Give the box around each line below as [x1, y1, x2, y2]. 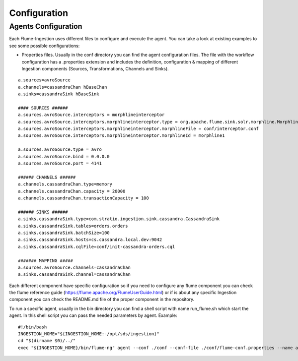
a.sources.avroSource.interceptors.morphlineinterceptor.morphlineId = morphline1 [18, 133, 225, 138]
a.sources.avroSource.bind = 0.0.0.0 [18, 154, 110, 159]
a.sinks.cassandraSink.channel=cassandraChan [18, 272, 131, 277]
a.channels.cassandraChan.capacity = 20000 [18, 188, 126, 194]
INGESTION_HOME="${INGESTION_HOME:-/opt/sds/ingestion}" [18, 331, 160, 337]
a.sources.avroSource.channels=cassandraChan [18, 264, 131, 270]
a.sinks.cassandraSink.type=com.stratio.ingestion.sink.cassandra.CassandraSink [18, 216, 220, 222]
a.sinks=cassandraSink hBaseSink [18, 91, 99, 97]
